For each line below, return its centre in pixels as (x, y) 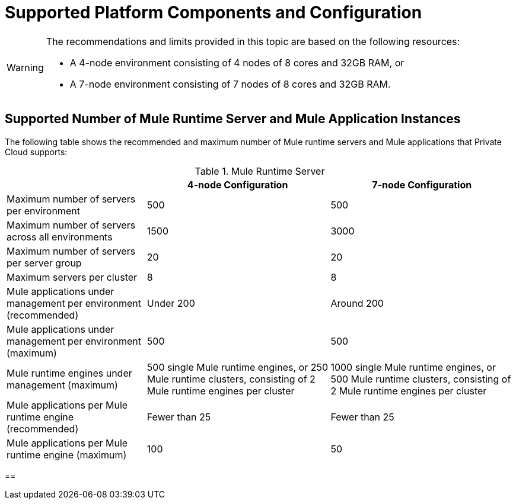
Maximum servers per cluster (72, 277)
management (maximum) (62, 385)
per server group (44, 263)
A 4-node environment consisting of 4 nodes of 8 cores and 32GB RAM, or (237, 62)
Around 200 (357, 303)
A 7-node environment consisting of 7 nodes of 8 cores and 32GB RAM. (230, 84)
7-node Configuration (422, 184)
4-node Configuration (238, 184)
